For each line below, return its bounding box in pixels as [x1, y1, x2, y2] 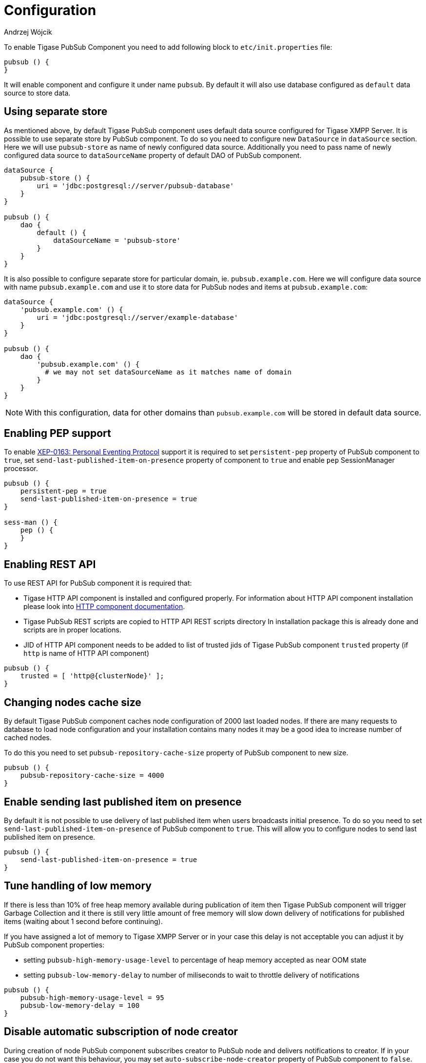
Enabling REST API [4, 558, 96, 571]
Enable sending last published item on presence [4, 795, 242, 808]
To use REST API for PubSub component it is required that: [4, 579, 192, 588]
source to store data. [4, 88, 71, 97]
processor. [4, 464, 38, 473]
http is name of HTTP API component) [23, 649, 150, 658]
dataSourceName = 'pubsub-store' [53, 236, 181, 244]
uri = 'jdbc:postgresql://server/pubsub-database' [37, 181, 234, 190]
